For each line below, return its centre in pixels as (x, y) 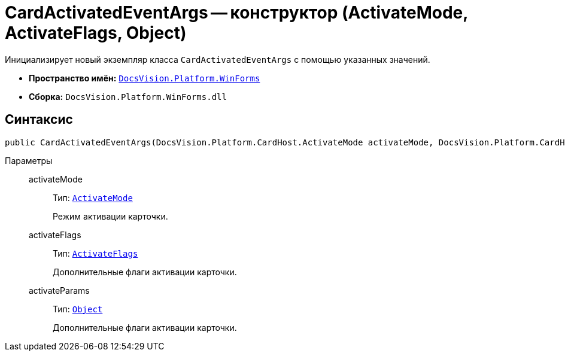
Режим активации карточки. (110, 216)
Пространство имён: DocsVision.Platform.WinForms (145, 78)
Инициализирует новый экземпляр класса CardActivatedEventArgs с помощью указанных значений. (218, 59)
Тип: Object (78, 309)
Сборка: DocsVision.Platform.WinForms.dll (128, 96)
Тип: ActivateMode (93, 197)
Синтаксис (39, 120)
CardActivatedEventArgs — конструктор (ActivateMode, (236, 13)
